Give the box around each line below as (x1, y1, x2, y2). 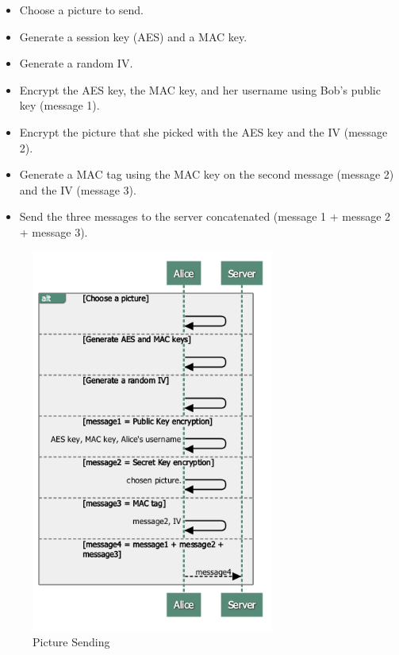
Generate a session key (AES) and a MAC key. (19, 28, 247, 44)
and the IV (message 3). (19, 181, 136, 198)
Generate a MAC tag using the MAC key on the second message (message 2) (19, 166, 394, 183)
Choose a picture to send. (19, 2, 144, 17)
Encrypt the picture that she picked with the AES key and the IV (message (19, 123, 388, 140)
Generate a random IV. (19, 55, 133, 71)
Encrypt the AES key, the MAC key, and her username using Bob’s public (19, 81, 381, 98)
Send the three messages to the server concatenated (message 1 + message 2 (19, 208, 391, 225)
